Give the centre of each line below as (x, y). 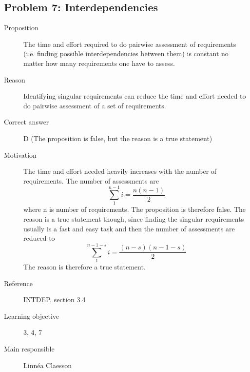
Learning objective (32, 316)
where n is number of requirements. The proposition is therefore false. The (135, 209)
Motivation (20, 155)
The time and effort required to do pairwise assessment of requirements (130, 44)
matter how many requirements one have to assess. (99, 63)
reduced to (39, 238)
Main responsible (29, 348)
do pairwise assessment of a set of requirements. (95, 105)
